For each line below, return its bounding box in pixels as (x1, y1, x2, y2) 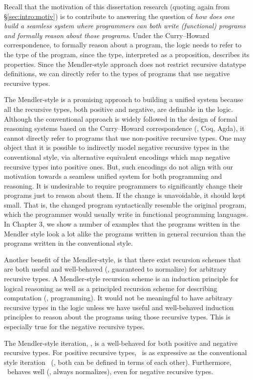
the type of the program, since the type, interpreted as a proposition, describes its (4, 49, 250, 59)
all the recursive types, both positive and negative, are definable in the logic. (4, 104, 233, 114)
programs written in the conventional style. (4, 238, 133, 248)
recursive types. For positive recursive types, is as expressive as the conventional (4, 347, 247, 358)
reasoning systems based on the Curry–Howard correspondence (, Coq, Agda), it (4, 123, 245, 133)
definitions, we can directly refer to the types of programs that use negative (4, 68, 230, 79)
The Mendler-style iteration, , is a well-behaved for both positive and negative (4, 338, 238, 348)
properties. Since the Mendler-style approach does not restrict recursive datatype (4, 59, 246, 69)
